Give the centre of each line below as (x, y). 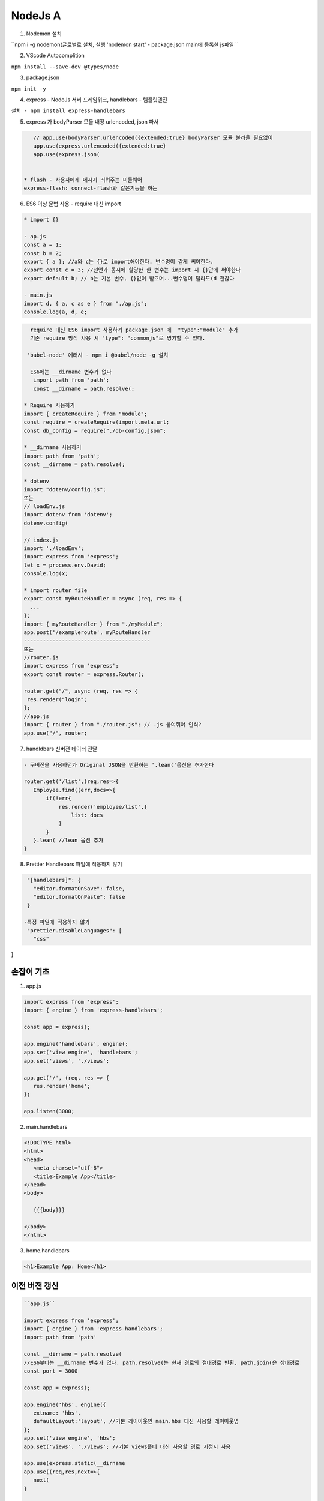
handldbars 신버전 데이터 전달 (62, 749)
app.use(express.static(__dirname (74, 1463)
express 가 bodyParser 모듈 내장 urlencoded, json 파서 (92, 122)
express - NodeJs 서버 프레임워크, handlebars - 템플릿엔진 (97, 100)
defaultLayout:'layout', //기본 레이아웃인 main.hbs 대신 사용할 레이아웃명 (136, 1421)
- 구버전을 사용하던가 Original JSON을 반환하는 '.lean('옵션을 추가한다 (119, 765)
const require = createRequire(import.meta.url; (97, 422)
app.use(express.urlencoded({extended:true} (100, 146)
